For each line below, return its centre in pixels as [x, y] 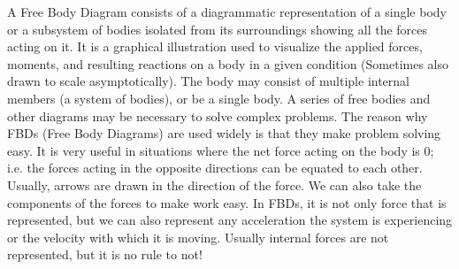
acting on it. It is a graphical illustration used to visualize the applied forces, [215, 46]
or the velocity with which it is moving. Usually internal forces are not [198, 237]
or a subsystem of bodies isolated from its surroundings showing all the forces [218, 29]
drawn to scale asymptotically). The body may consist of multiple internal [208, 81]
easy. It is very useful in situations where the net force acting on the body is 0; [221, 150]
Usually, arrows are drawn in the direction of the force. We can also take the [214, 184]
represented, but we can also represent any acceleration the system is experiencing [230, 220]
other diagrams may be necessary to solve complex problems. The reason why [218, 115]
